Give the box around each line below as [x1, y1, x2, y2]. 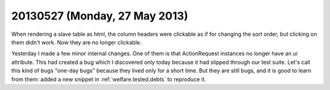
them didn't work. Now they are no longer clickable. [11, 38, 142, 46]
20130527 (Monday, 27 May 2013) [11, 9, 189, 22]
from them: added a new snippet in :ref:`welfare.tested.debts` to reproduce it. [11, 75, 207, 83]
